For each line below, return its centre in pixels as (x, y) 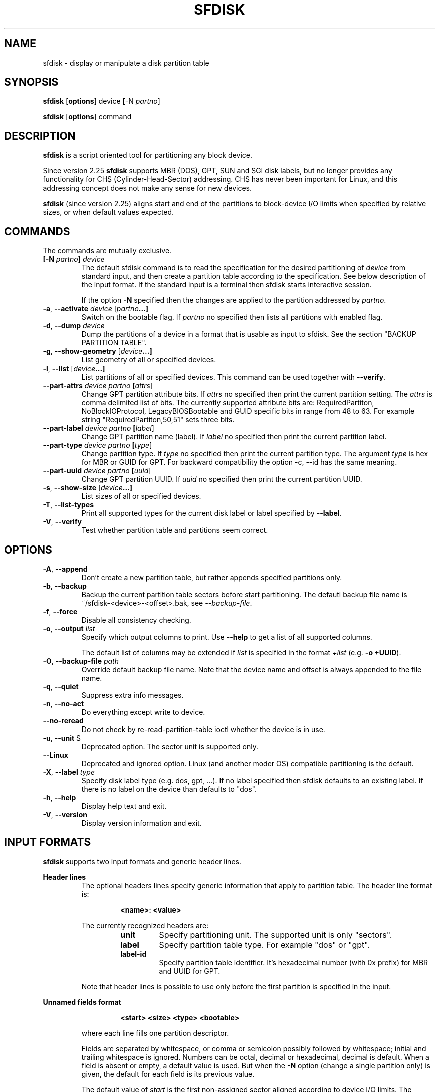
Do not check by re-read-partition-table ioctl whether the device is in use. (203, 729)
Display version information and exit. (142, 823)
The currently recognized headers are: (145, 925)
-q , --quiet (61, 686)
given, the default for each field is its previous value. (168, 1074)
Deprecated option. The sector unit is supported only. (170, 746)
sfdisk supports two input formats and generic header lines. (142, 861)
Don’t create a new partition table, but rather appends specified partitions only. (212, 577)
